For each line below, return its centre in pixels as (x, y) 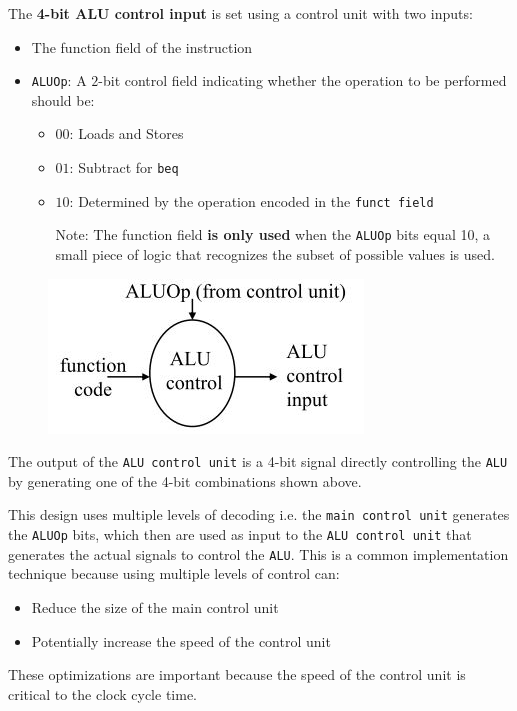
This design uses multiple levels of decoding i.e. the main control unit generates (259, 514)
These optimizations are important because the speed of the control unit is (237, 674)
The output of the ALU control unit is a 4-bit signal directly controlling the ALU (258, 461)
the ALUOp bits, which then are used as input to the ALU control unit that (240, 534)
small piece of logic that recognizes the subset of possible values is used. (275, 254)
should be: (63, 99)
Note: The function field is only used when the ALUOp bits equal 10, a (273, 234)
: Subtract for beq (124, 167)
